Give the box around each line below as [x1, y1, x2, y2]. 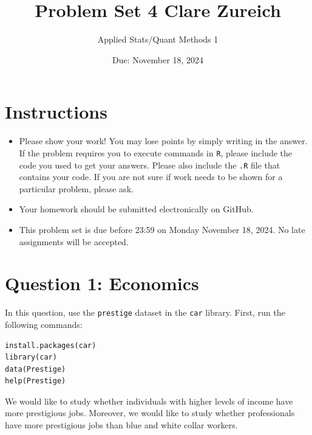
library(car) [5, 353, 57, 362]
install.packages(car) [5, 341, 97, 350]
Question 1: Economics [5, 271, 199, 296]
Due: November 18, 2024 [112, 53, 203, 66]
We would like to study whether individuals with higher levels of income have [5, 394, 293, 407]
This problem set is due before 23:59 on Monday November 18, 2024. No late [19, 223, 305, 235]
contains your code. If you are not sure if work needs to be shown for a [19, 170, 283, 183]
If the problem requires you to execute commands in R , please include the [19, 146, 293, 159]
